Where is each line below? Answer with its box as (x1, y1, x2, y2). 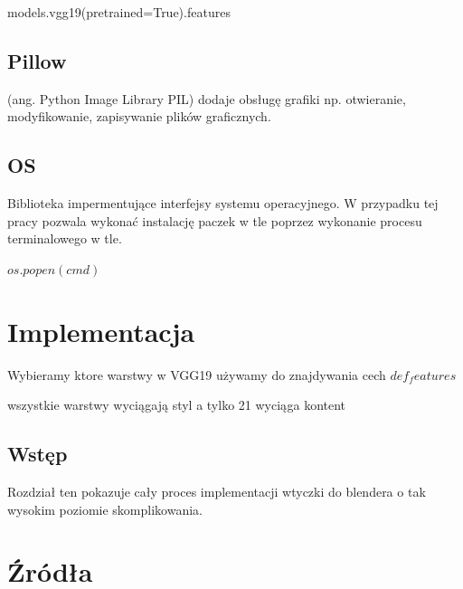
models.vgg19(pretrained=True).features (7, 3, 231, 21)
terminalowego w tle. (7, 229, 122, 248)
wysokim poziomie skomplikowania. (7, 499, 203, 518)
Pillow (7, 46, 67, 74)
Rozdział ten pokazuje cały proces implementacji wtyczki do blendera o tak (7, 482, 426, 501)
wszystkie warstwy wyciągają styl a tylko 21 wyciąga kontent (7, 395, 346, 414)
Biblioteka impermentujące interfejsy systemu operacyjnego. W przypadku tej (7, 194, 439, 213)
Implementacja (7, 312, 195, 349)
